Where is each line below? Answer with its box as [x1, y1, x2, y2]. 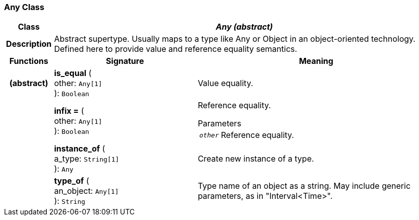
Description [6, 39, 52, 49]
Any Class [4, 2, 45, 12]
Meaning [299, 56, 334, 66]
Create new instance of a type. [197, 154, 314, 164]
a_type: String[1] [54, 154, 120, 164]
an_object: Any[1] [54, 186, 119, 196]
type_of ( [54, 176, 89, 186]
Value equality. [197, 78, 253, 89]
